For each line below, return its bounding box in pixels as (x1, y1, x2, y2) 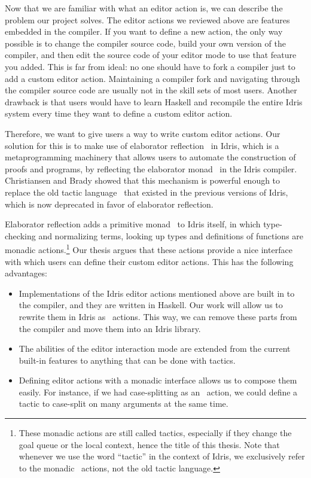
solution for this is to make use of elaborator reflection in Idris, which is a (5, 139, 279, 151)
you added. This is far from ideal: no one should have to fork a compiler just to (5, 60, 295, 72)
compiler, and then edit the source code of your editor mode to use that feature (5, 48, 297, 61)
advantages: (5, 267, 47, 279)
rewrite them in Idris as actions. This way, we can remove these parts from (19, 310, 297, 322)
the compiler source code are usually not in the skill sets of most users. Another (5, 84, 297, 96)
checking (5, 229, 36, 242)
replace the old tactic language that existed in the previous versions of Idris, (5, 185, 288, 198)
